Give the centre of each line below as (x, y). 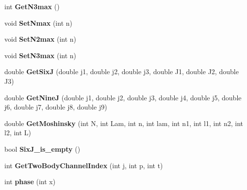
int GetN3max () (32, 6)
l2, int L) (18, 133)
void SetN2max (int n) (41, 39)
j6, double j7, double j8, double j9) (56, 107)
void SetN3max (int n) (41, 55)
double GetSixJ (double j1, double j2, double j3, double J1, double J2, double (122, 71)
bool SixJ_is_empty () (42, 149)
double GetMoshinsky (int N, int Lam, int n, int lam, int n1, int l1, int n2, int (124, 123)
